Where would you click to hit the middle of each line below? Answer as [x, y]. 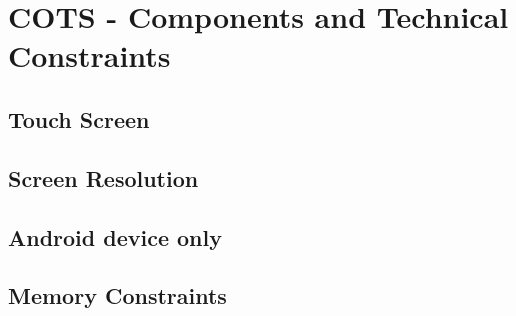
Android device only [115, 236]
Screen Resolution [103, 177]
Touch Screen [79, 118]
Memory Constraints [117, 295]
